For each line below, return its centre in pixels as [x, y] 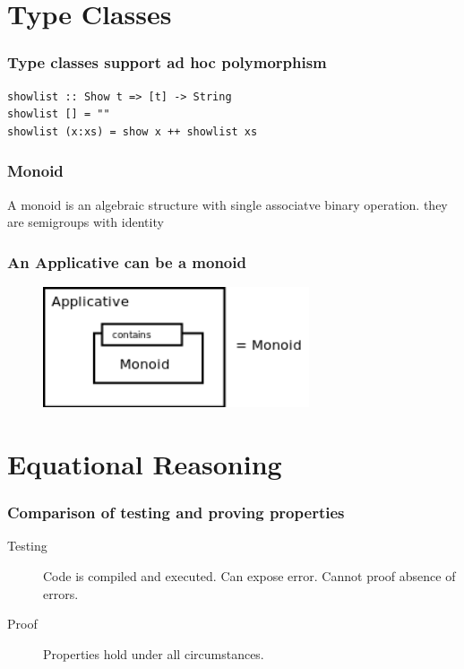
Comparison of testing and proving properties [176, 513]
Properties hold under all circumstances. [154, 653]
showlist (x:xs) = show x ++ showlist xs [133, 131]
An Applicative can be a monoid [127, 261]
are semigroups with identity [86, 222]
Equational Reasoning [145, 463]
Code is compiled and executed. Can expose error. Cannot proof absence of [249, 575]
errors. [61, 593]
